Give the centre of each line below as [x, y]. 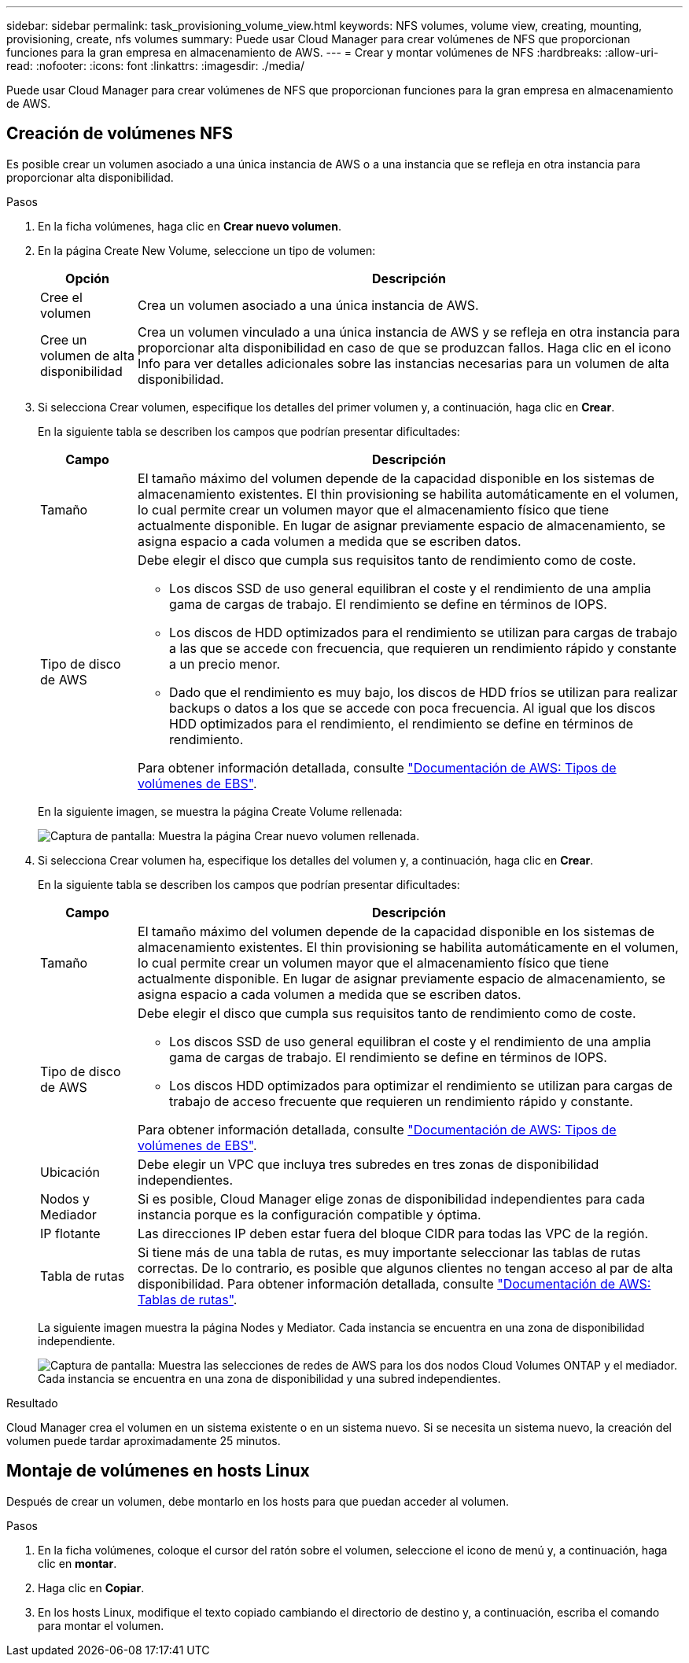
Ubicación [70, 1172]
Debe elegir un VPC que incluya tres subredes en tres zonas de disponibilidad [368, 1164]
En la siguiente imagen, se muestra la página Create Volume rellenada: [220, 811]
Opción [88, 278]
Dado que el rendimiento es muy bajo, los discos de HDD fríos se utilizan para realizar [424, 692]
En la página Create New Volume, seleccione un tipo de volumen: [207, 250]
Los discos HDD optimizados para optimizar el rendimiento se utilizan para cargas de [421, 1085]
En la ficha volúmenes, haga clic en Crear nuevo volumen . [190, 226]
